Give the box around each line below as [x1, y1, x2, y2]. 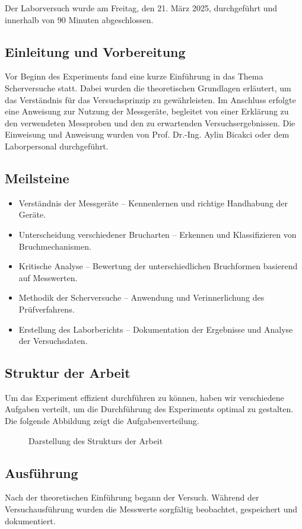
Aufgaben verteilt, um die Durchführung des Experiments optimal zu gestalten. [5, 403, 294, 415]
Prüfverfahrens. [18, 302, 75, 315]
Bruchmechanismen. [18, 240, 91, 252]
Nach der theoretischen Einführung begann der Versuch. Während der [5, 491, 259, 503]
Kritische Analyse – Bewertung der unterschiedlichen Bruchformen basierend [18, 260, 298, 272]
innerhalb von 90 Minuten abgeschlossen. [5, 13, 154, 26]
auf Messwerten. [18, 271, 78, 283]
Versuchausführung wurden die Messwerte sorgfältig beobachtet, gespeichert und [5, 503, 298, 515]
